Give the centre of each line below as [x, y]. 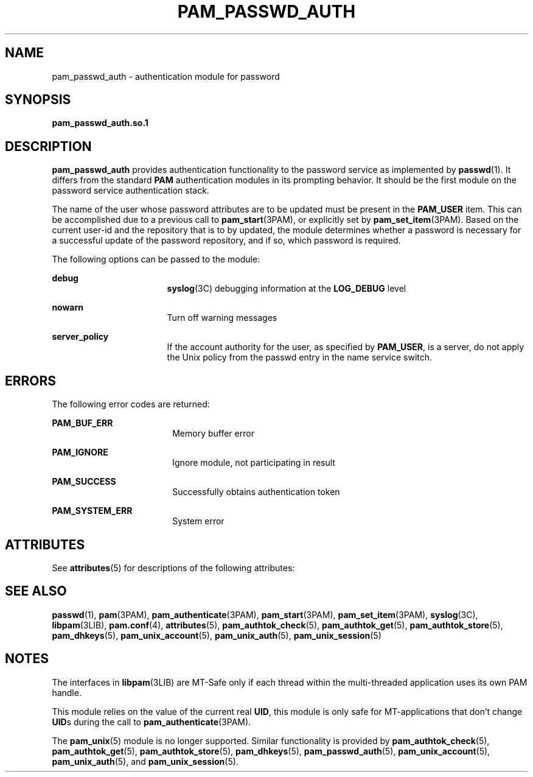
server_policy [80, 337]
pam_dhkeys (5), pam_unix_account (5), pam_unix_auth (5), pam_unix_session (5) [217, 635]
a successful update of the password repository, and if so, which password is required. [226, 241]
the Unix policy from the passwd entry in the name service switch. [300, 357]
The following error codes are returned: [131, 404]
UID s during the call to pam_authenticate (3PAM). [152, 722]
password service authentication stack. [131, 191]
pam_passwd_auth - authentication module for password [166, 76]
